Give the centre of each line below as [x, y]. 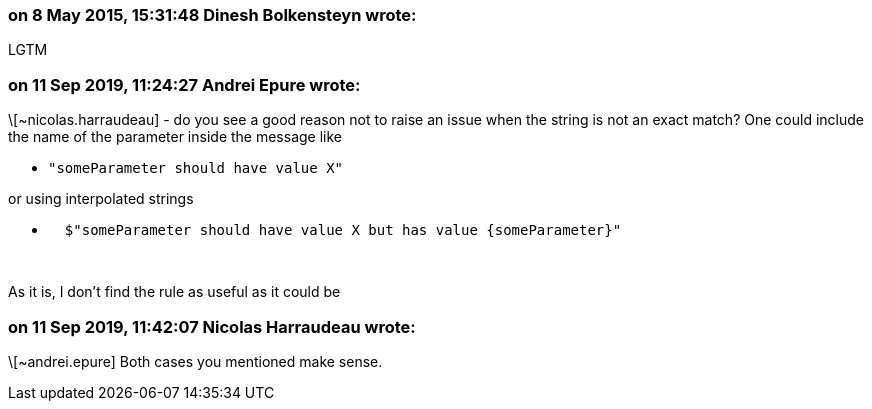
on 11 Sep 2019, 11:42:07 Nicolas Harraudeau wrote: [212, 326]
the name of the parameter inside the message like [175, 137]
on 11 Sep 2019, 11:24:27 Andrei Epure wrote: [184, 84]
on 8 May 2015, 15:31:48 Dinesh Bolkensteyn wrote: [212, 15]
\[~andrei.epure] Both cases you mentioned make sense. [195, 361]
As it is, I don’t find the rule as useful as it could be [174, 292]
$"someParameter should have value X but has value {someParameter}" [343, 230]
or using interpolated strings [101, 199]
